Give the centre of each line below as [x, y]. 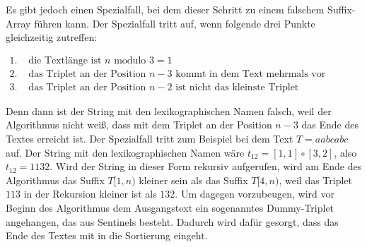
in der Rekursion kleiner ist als [90, 194]
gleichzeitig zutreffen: [52, 37]
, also [345, 152]
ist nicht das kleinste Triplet [237, 87]
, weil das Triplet [316, 180]
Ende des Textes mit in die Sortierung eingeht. [107, 235]
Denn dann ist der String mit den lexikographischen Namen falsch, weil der [169, 110]
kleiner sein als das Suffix [193, 180]
